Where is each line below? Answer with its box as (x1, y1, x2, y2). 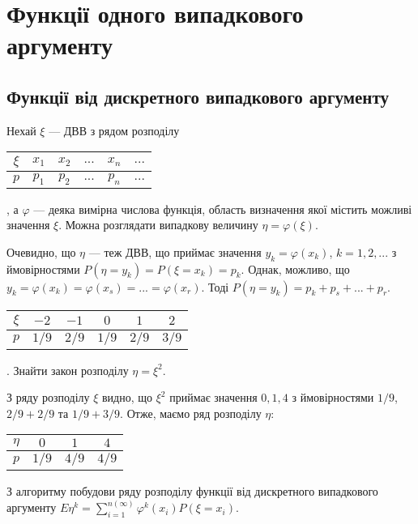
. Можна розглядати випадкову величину (58, 216, 258, 233)
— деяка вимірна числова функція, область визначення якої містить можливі (33, 200, 412, 217)
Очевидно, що (6, 243, 76, 260)
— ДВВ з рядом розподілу (49, 121, 180, 138)
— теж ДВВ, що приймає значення (88, 243, 262, 260)
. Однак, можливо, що (241, 260, 350, 277)
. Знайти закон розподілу (6, 361, 129, 378)
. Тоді (201, 278, 229, 295)
